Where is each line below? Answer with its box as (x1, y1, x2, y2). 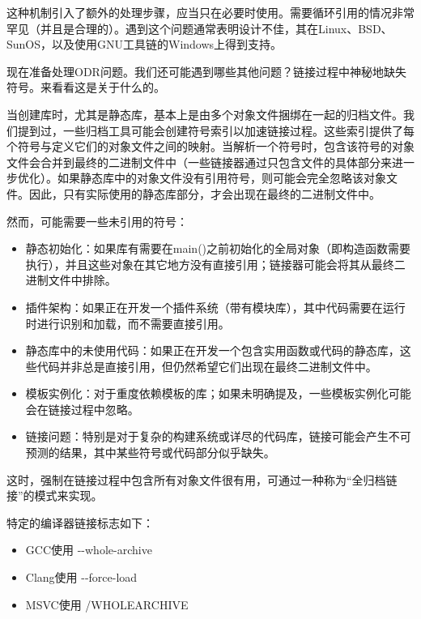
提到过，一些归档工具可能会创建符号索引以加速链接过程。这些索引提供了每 (17, 122, 415, 139)
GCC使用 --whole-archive (25, 541, 152, 558)
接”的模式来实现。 (6, 487, 103, 504)
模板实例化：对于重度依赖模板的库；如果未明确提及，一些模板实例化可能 (25, 385, 411, 402)
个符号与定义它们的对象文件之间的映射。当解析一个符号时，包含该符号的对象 (6, 138, 415, 155)
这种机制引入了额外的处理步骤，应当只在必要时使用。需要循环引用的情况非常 (6, 4, 415, 20)
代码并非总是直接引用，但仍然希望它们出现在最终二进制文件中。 (36, 357, 377, 374)
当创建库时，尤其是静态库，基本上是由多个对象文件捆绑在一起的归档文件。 (6, 105, 403, 122)
